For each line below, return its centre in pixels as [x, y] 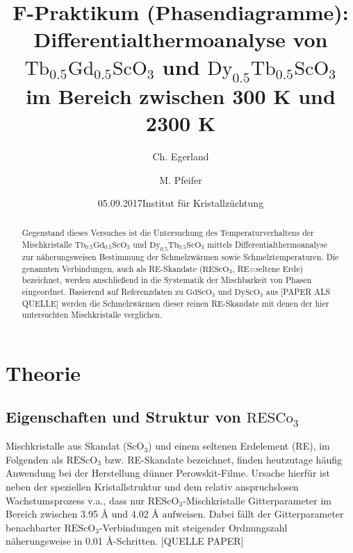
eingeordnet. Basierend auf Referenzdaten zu [102, 291]
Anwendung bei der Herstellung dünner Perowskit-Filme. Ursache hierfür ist [168, 473]
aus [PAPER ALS [298, 291]
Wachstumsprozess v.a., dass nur [75, 500]
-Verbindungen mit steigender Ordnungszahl [193, 527]
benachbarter [33, 527]
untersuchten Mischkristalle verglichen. [92, 315]
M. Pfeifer [181, 179]
